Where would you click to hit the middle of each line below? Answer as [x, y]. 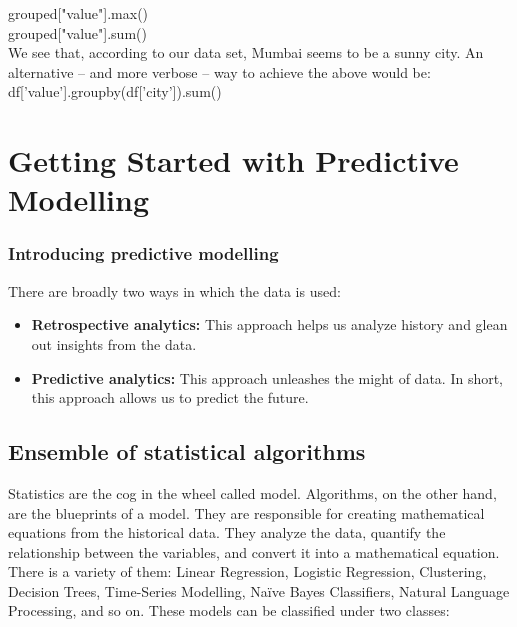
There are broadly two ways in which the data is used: [174, 290]
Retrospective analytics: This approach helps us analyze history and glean [269, 324]
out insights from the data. [114, 343]
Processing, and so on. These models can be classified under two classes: [229, 610]
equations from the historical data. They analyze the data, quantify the [227, 532]
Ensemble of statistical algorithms [187, 451]
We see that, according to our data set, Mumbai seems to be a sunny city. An [246, 52]
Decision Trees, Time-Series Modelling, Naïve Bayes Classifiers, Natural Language [259, 590]
